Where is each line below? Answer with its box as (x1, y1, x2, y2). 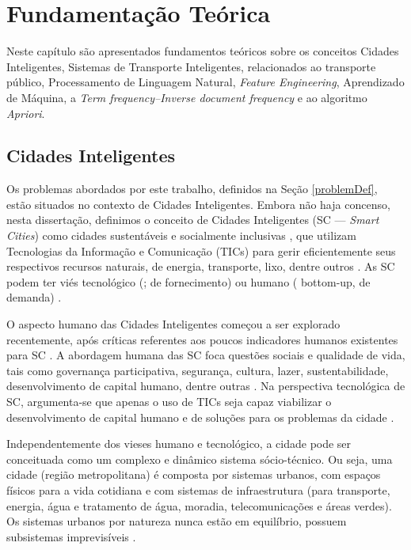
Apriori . (6, 104, 45, 121)
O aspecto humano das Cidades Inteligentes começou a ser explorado (6, 316, 341, 332)
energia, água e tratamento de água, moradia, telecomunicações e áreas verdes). (6, 497, 392, 514)
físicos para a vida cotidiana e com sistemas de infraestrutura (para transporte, (6, 481, 390, 498)
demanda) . (6, 289, 62, 305)
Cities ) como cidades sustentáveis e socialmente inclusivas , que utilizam (6, 227, 356, 244)
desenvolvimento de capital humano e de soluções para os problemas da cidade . (6, 408, 394, 425)
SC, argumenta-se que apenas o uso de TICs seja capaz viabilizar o (6, 393, 332, 410)
